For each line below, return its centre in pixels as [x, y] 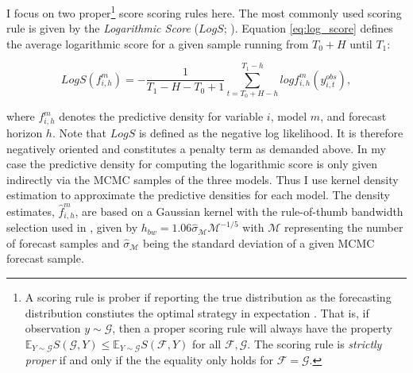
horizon [25, 133]
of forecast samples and [63, 242]
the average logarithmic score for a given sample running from [158, 43]
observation [53, 328]
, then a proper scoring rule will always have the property [252, 328]
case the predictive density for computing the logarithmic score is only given [192, 164]
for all [206, 343]
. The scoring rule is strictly [315, 343]
